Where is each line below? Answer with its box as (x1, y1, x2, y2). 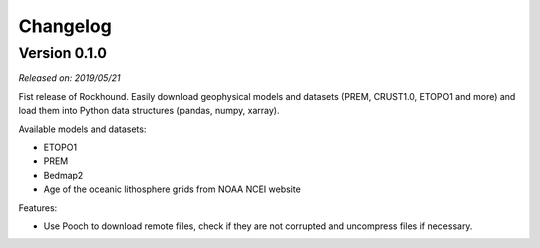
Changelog (18, 15, 112, 37)
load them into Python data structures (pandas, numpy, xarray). (18, 105, 280, 117)
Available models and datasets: (18, 123, 147, 135)
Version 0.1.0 (18, 44, 107, 62)
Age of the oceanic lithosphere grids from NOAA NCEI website (43, 183, 302, 195)
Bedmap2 (43, 169, 84, 181)
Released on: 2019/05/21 (18, 72, 121, 84)
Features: (18, 201, 58, 214)
